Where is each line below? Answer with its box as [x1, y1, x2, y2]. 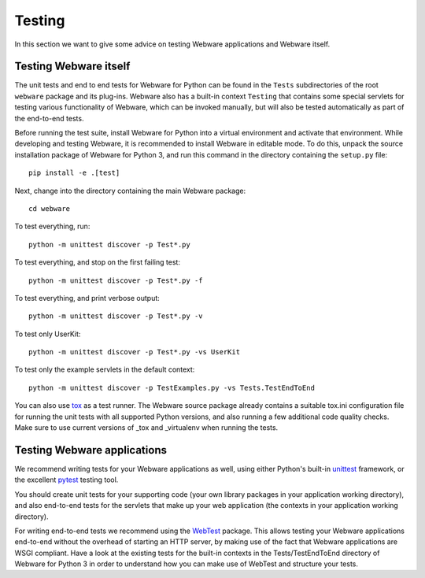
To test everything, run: [14, 221, 91, 232]
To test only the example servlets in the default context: [14, 365, 195, 374]
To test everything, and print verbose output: [14, 293, 161, 302]
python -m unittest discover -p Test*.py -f [28, 276, 204, 285]
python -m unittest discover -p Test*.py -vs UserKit [28, 347, 240, 357]
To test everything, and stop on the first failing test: [14, 258, 181, 267]
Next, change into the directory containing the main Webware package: [14, 186, 246, 195]
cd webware [28, 204, 71, 213]
